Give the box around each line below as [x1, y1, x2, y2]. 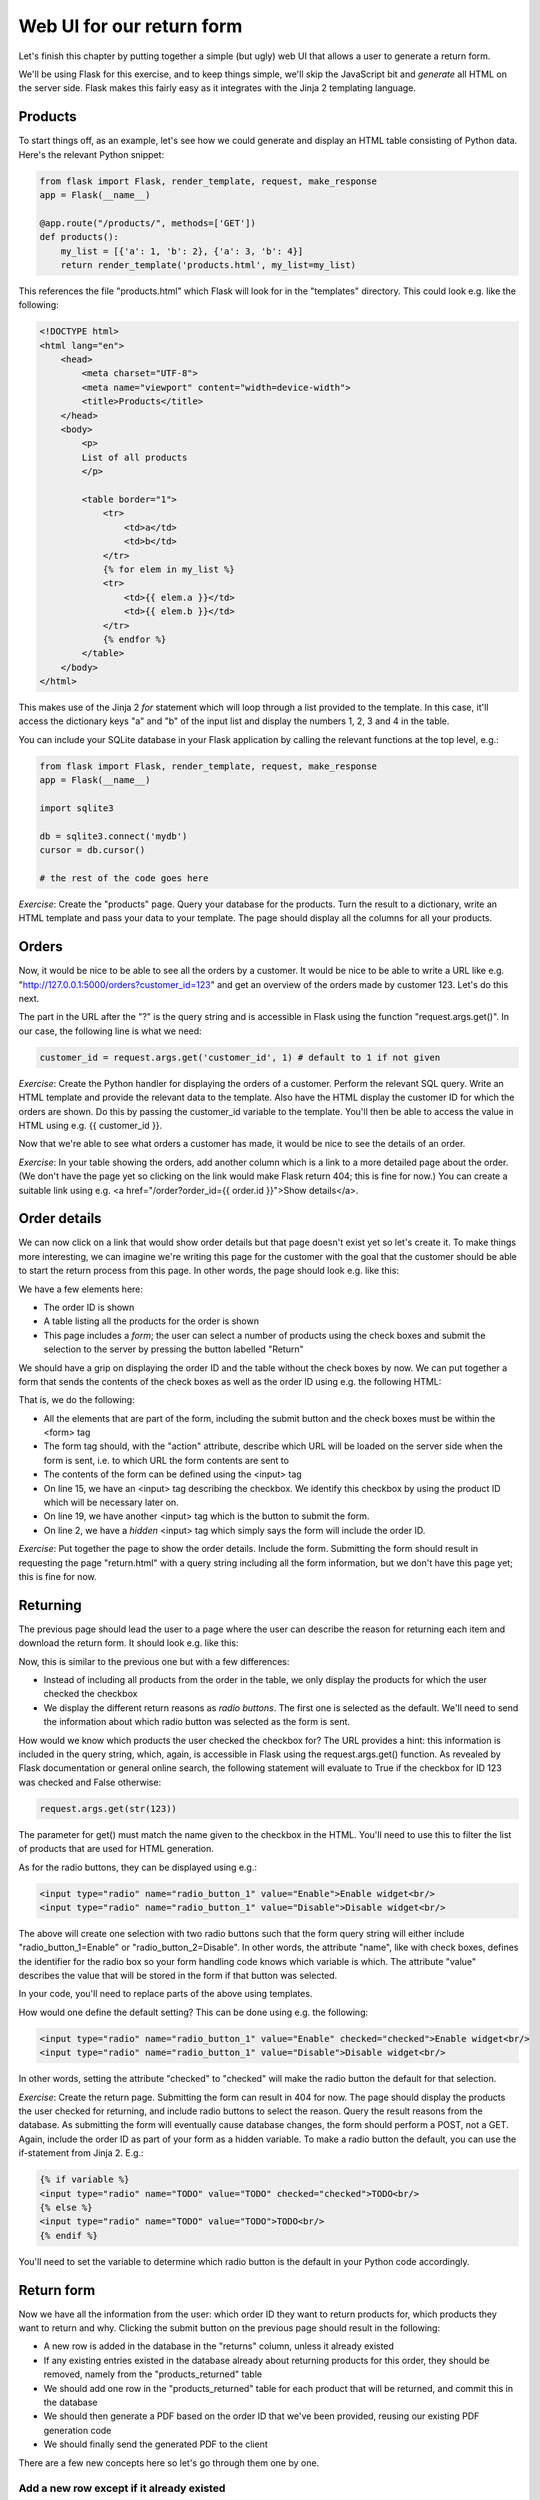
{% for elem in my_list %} [102, 563, 235, 575]
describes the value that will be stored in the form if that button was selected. [18, 1970, 338, 1982]
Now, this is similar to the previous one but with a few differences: [18, 1655, 290, 1667]
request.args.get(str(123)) [39, 1803, 177, 1814]
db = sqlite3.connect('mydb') [39, 830, 188, 842]
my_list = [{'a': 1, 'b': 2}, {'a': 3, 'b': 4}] [60, 245, 304, 257]
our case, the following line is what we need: [18, 1025, 202, 1037]
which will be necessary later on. [43, 1496, 179, 1509]
